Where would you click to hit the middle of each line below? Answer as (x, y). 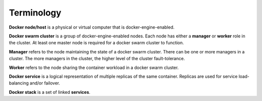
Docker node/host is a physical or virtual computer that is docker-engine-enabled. (92, 27)
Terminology (35, 13)
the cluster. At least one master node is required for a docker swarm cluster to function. (96, 43)
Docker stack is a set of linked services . (50, 92)
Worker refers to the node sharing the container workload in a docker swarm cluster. (94, 67)
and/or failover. (45, 83)
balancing (19, 83)
